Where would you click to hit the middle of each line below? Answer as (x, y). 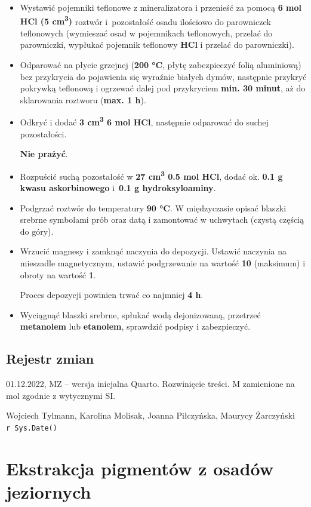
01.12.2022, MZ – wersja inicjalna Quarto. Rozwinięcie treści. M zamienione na (150, 384)
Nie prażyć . (44, 154)
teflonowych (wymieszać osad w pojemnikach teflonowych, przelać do (146, 33)
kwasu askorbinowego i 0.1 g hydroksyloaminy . (118, 188)
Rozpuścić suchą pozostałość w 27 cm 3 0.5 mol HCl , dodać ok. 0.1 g (151, 175)
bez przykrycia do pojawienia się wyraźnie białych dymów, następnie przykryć (163, 76)
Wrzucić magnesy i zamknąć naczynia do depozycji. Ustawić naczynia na (153, 251)
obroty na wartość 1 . (58, 274)
